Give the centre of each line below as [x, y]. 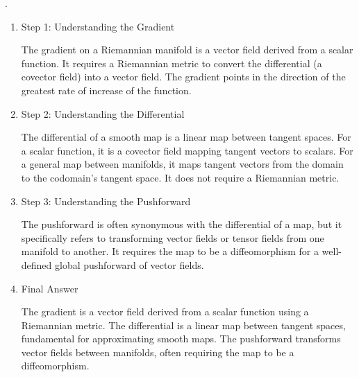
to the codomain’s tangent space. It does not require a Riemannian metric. [180, 177]
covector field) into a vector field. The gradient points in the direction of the [183, 77]
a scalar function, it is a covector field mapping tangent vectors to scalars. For [187, 150]
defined [36, 264]
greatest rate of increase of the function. [106, 90]
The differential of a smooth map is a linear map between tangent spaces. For [186, 137]
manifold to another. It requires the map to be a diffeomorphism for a [170, 251]
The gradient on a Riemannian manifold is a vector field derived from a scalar [187, 50]
